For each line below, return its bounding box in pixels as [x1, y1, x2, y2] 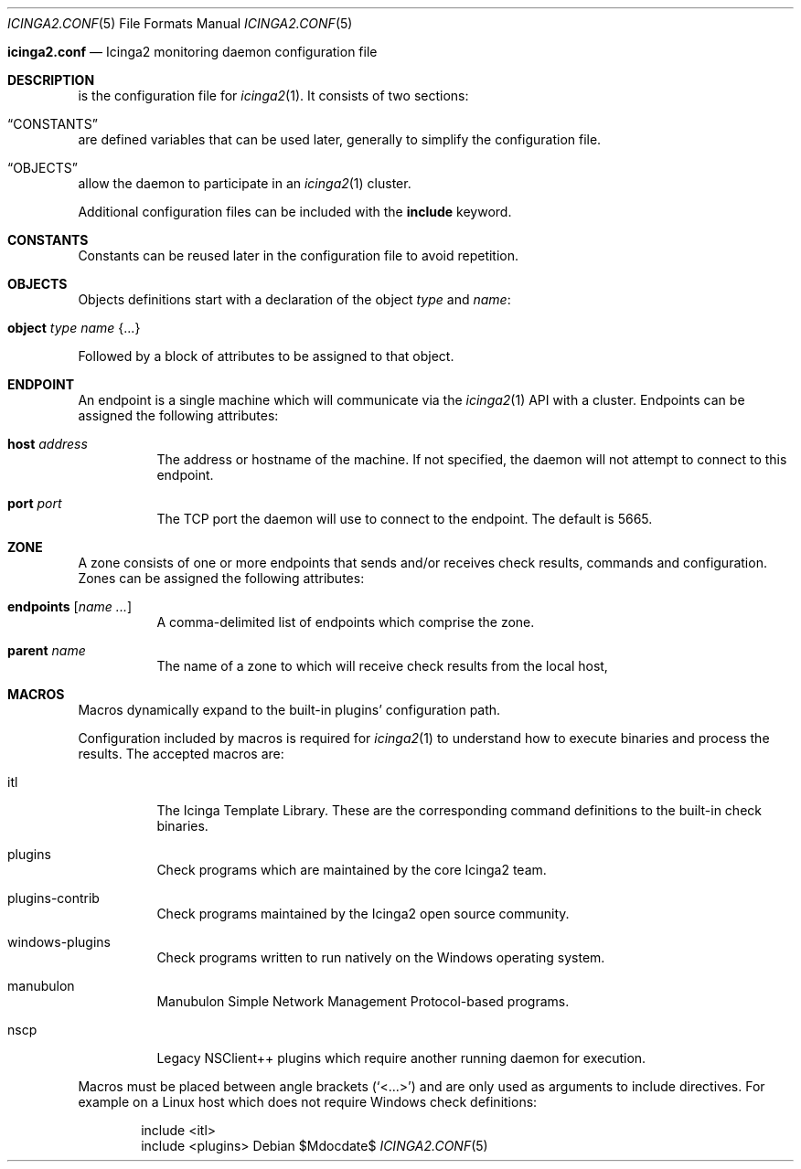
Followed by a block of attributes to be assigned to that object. [78, 348, 454, 364]
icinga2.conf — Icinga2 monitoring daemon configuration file [7, 44, 378, 59]
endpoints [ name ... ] [7, 599, 133, 614]
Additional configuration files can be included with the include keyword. [78, 204, 512, 219]
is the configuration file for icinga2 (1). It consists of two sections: [78, 88, 469, 103]
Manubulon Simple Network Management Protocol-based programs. [156, 994, 570, 1009]
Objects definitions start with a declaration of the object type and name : [78, 292, 511, 307]
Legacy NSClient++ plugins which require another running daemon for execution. [156, 1050, 646, 1066]
